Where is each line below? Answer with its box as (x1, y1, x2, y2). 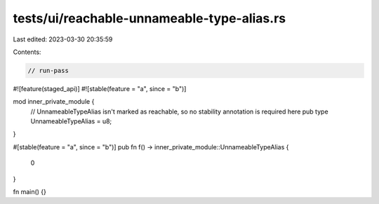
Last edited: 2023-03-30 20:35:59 (13, 35, 113, 43)
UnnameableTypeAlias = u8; (30, 117, 112, 125)
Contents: (13, 48, 41, 56)
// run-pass (27, 67, 69, 74)
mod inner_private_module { (13, 97, 95, 106)
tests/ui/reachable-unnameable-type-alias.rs (13, 11, 286, 26)
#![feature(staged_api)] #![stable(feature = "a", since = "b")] (13, 84, 187, 93)
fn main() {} (13, 188, 47, 196)
